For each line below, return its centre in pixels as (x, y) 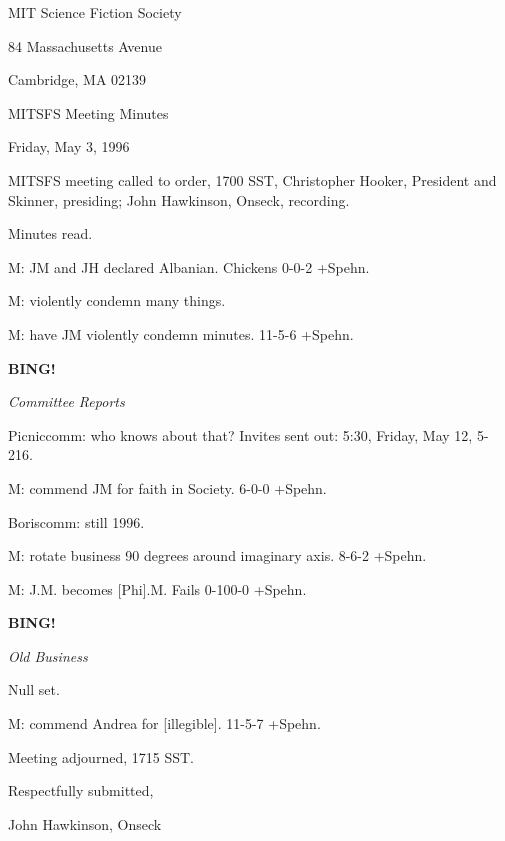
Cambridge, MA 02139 (77, 79)
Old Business (48, 655)
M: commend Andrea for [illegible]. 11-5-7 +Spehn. (164, 723)
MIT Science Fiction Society (95, 12)
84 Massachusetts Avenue (85, 45)
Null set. (34, 689)
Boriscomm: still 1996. (76, 521)
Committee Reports (66, 401)
